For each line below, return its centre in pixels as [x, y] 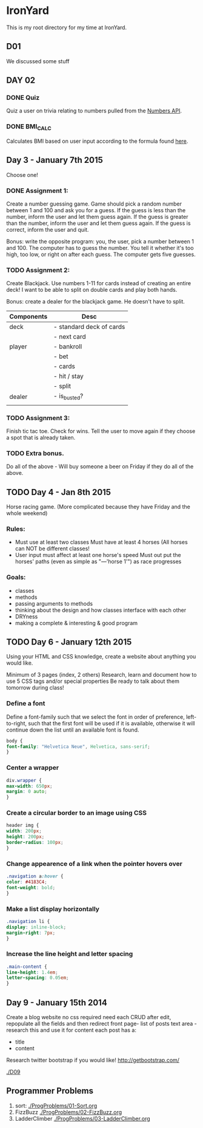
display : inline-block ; [36, 927]
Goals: [16, 577]
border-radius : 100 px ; [35, 843]
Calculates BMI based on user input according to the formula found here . [97, 141]
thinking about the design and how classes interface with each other [101, 610]
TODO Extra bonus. [35, 453]
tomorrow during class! [35, 688]
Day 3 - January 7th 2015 [55, 160]
